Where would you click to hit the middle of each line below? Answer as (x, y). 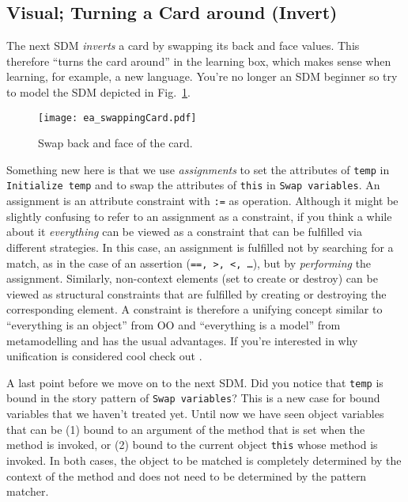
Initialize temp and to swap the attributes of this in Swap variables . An (193, 185)
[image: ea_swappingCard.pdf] (117, 118)
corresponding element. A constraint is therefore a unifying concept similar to (195, 309)
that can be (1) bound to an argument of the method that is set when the (186, 429)
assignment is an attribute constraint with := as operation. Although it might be (202, 201)
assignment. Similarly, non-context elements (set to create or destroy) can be (192, 278)
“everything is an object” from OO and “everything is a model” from (174, 325)
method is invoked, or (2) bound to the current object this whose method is (192, 445)
